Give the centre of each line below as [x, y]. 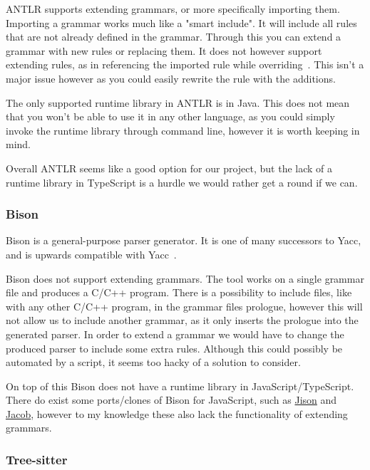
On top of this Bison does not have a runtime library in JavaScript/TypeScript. [180, 386]
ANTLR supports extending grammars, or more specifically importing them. [173, 9]
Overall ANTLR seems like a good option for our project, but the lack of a [169, 168]
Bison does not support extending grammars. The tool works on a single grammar [185, 278]
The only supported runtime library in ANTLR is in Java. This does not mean [178, 102]
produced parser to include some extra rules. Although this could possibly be [174, 348]
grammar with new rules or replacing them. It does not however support [164, 50]
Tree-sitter [37, 459]
